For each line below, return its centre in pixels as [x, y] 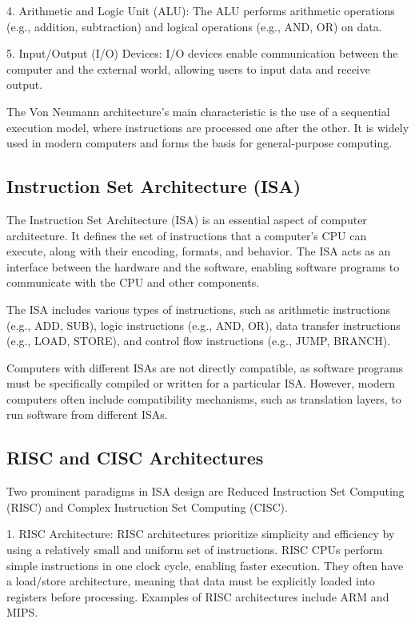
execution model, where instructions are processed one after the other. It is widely [208, 127]
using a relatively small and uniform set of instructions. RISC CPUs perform [195, 550]
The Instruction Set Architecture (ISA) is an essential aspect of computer [187, 219]
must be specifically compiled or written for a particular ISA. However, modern [201, 383]
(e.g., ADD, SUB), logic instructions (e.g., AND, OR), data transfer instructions [204, 325]
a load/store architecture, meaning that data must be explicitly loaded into [191, 581]
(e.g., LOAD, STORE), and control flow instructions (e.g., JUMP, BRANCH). [199, 341]
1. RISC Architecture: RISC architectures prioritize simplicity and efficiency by [201, 534]
